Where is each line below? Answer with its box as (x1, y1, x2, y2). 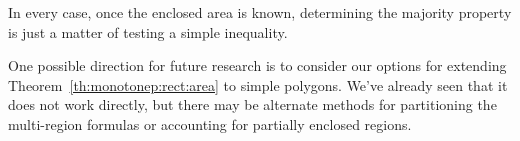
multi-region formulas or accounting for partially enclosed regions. (8, 113, 412, 134)
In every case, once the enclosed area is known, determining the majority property (8, 2, 512, 22)
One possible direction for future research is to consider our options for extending (8, 55, 507, 76)
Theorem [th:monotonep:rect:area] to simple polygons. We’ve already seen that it (8, 74, 508, 95)
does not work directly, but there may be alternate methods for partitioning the (8, 94, 497, 115)
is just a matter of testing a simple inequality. (8, 21, 288, 42)
